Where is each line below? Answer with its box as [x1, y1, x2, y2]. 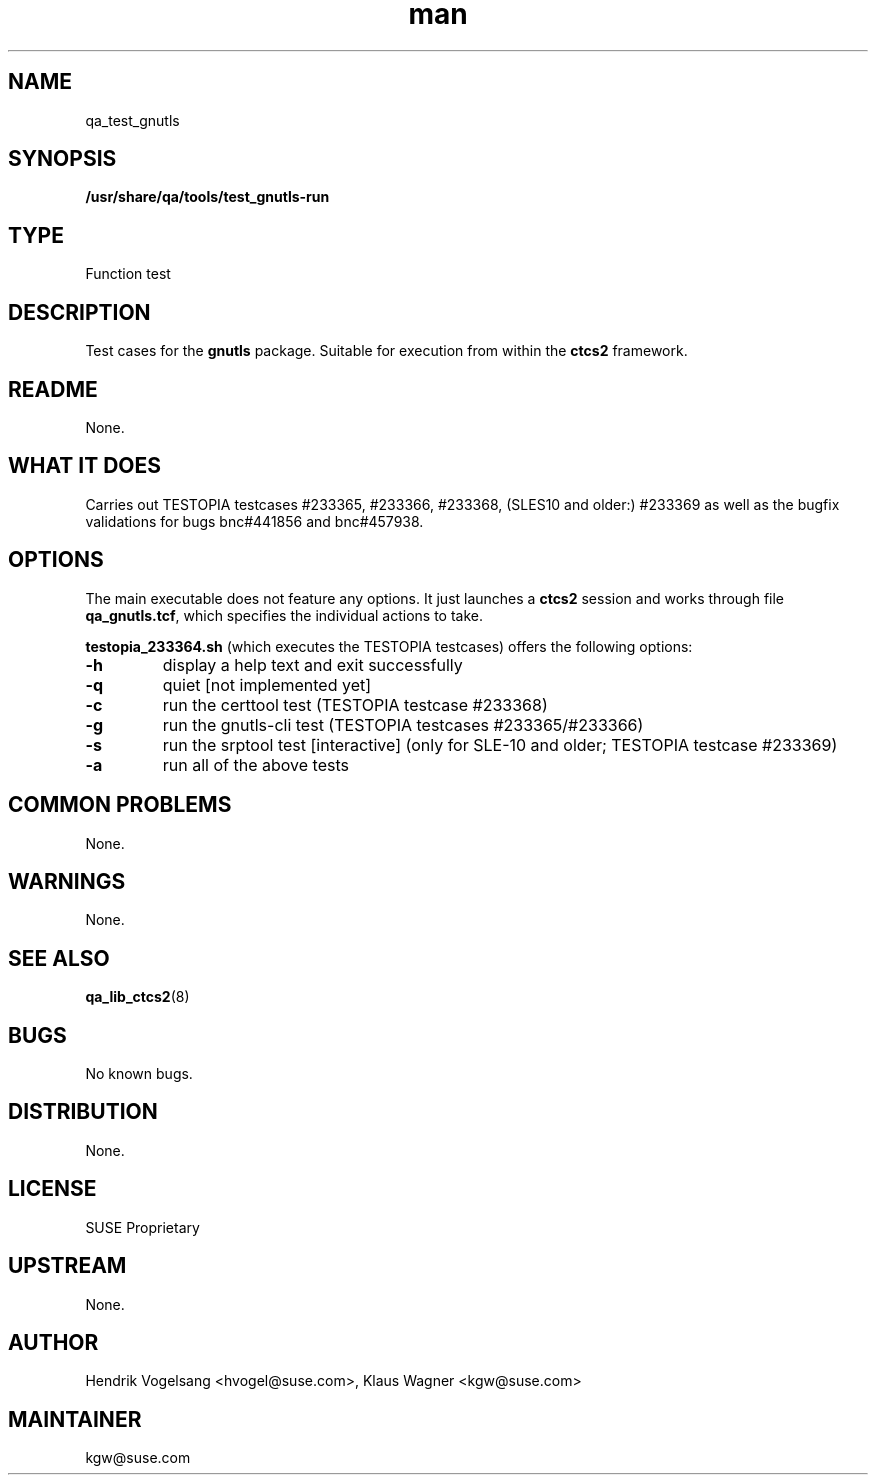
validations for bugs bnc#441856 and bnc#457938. [85, 512, 424, 530]
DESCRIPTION [8, 299, 151, 325]
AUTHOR [8, 1329, 99, 1355]
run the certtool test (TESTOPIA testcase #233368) [162, 694, 548, 715]
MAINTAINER [8, 1406, 142, 1432]
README [8, 376, 98, 402]
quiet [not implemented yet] [162, 674, 372, 695]
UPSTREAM [8, 1253, 127, 1279]
